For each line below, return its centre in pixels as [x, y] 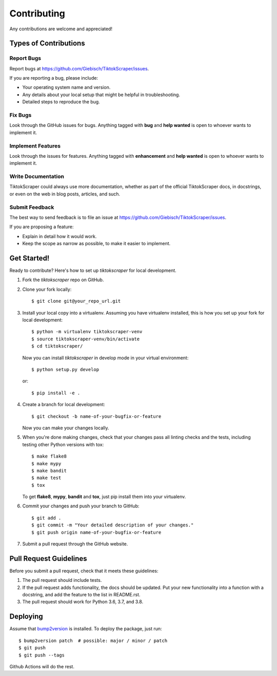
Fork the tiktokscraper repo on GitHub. [63, 280]
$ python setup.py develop [65, 369]
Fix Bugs [21, 115]
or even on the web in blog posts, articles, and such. [65, 194]
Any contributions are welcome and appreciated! [61, 29]
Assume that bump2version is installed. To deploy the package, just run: [86, 629]
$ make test [46, 478]
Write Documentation [37, 176]
